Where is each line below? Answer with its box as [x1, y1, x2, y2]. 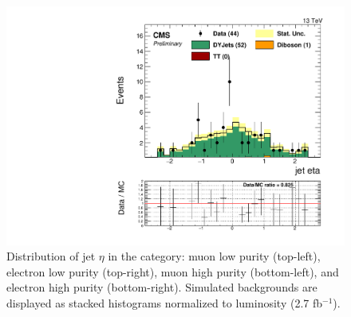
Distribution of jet [6, 248, 96, 264]
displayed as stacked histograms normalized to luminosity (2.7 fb [6, 295, 323, 311]
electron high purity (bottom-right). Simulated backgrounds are [6, 279, 317, 295]
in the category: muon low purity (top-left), [108, 248, 321, 264]
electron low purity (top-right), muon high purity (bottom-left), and [6, 263, 339, 280]
